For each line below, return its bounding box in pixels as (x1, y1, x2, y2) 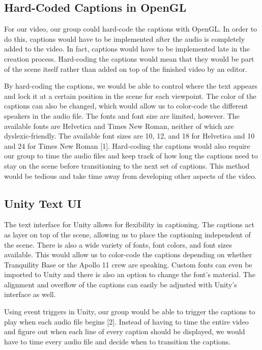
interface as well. (4, 289, 56, 300)
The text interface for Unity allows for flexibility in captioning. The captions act (4, 219, 254, 230)
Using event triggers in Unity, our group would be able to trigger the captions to (4, 306, 255, 317)
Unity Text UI (4, 195, 81, 211)
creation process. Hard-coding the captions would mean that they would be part (4, 53, 254, 64)
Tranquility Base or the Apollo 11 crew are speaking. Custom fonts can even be (4, 259, 252, 270)
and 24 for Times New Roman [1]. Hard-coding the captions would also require (4, 140, 250, 151)
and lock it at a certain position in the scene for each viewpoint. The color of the (4, 90, 256, 101)
